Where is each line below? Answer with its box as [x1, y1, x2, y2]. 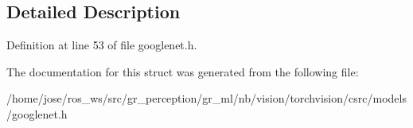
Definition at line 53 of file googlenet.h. [6, 37, 197, 53]
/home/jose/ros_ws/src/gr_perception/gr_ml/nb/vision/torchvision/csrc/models [6, 90, 407, 107]
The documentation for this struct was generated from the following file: [6, 63, 359, 80]
